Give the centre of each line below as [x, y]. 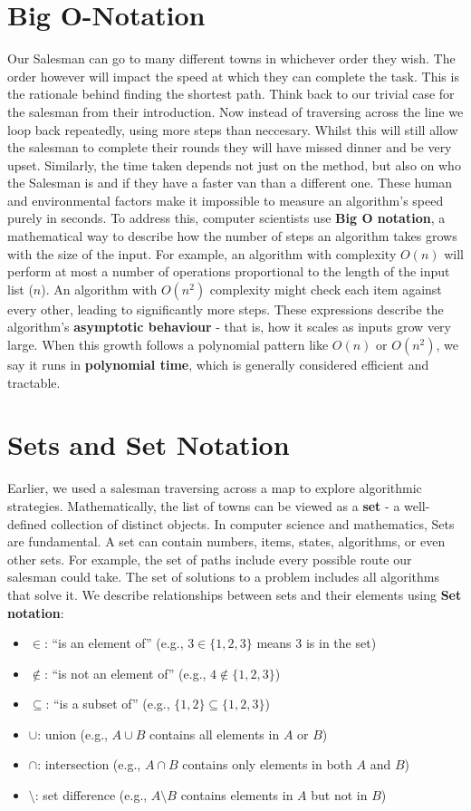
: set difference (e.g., [91, 795]
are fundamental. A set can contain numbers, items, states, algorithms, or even [226, 541]
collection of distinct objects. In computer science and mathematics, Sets [253, 523]
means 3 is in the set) [317, 643]
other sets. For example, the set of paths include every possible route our [210, 559]
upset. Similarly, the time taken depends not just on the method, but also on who [234, 164]
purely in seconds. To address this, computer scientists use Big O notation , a [226, 218]
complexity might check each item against [326, 289]
